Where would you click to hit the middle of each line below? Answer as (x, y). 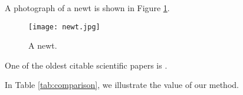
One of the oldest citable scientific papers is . (86, 65)
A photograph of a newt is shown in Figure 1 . (87, 8)
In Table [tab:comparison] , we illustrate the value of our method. (122, 85)
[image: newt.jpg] (64, 27)
